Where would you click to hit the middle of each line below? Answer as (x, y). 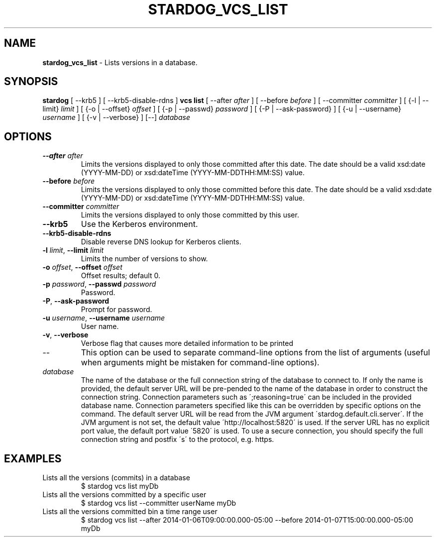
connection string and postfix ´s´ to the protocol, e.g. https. (177, 439)
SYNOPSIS (31, 82)
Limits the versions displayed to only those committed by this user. (190, 215)
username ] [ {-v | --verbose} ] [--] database (116, 117)
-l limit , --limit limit (73, 250)
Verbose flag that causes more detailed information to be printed (187, 343)
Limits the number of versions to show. (144, 259)
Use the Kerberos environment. (139, 224)
